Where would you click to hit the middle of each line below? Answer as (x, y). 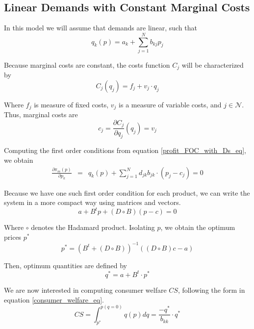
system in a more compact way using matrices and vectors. (92, 202)
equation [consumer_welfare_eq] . (54, 299)
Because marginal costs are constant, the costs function (87, 64)
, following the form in (211, 290)
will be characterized (213, 64)
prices (13, 237)
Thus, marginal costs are (41, 114)
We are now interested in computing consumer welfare (85, 290)
